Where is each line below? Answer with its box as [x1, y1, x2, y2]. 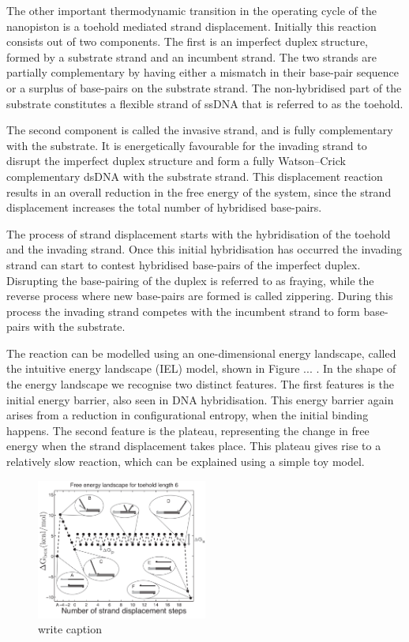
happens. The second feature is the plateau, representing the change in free [6, 422, 370, 438]
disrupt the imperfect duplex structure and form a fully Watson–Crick [6, 152, 346, 169]
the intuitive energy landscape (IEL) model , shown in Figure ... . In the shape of [6, 360, 396, 377]
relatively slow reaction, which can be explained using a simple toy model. [6, 453, 365, 470]
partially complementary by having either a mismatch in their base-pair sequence [6, 64, 400, 81]
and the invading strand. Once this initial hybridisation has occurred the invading [6, 241, 403, 257]
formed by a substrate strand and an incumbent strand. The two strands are [6, 48, 377, 65]
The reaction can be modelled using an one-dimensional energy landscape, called [6, 344, 396, 361]
